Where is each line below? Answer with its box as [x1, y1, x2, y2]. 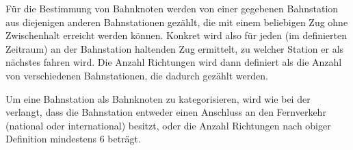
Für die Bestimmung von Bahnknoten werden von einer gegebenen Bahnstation [5, 1, 339, 15]
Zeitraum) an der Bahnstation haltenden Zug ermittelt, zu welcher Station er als [5, 41, 344, 55]
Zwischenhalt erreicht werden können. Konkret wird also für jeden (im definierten [5, 28, 347, 42]
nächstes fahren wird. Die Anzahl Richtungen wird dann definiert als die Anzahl [5, 55, 342, 69]
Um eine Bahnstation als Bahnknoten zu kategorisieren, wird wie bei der [5, 91, 311, 105]
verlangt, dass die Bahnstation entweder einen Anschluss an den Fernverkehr [5, 105, 326, 119]
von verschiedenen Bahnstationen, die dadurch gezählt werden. [5, 68, 268, 82]
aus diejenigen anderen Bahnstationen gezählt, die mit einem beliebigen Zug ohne [5, 14, 348, 29]
